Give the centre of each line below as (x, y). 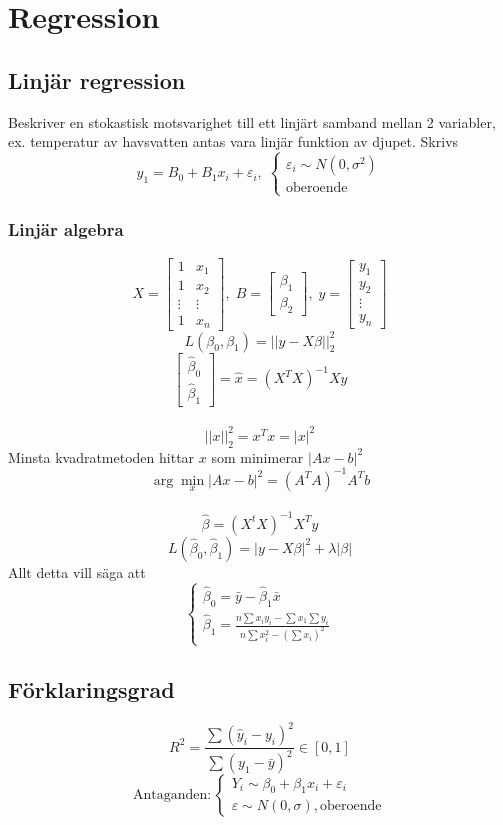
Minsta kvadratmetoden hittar (101, 456)
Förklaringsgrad (91, 688)
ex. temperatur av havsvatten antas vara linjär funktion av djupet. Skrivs (233, 141)
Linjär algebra (66, 229)
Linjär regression (97, 79)
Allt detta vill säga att (77, 571)
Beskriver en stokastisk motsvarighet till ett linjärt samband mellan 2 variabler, (252, 121)
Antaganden (170, 795)
